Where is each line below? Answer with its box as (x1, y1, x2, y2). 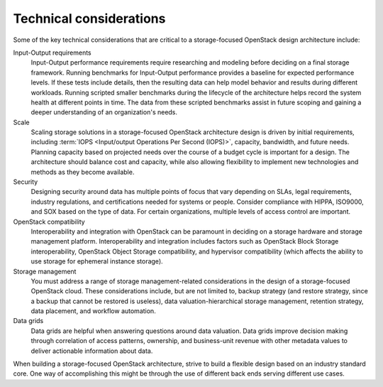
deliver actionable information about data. (30, 347, 153, 355)
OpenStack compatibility (13, 217, 85, 226)
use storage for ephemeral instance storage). (30, 257, 163, 266)
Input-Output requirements (13, 48, 91, 57)
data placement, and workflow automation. (30, 307, 156, 315)
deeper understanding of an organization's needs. (30, 108, 177, 116)
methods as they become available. (30, 168, 135, 176)
